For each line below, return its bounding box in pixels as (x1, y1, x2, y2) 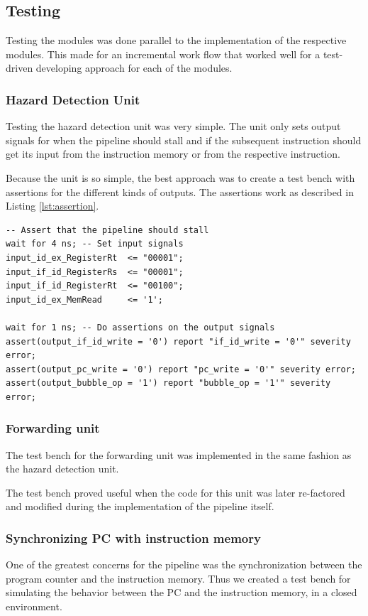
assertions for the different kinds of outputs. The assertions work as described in (6, 184, 354, 199)
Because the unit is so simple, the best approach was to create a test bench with (6, 170, 355, 185)
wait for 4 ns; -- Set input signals (6, 239, 184, 249)
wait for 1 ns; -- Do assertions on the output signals (6, 322, 275, 333)
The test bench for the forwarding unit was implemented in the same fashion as (6, 447, 352, 462)
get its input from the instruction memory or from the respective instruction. (6, 146, 340, 161)
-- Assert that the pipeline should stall (6, 225, 209, 235)
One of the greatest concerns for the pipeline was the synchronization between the (6, 557, 362, 572)
